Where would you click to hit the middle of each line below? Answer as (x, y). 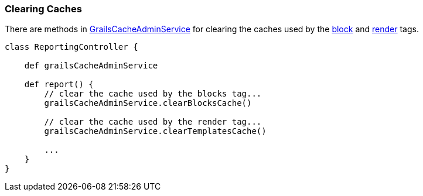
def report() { (59, 85)
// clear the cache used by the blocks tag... (153, 94)
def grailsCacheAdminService (91, 66)
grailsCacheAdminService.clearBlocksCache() (148, 103)
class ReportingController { (71, 47)
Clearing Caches (43, 9)
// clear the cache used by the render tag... (153, 122)
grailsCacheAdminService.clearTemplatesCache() (155, 131)
